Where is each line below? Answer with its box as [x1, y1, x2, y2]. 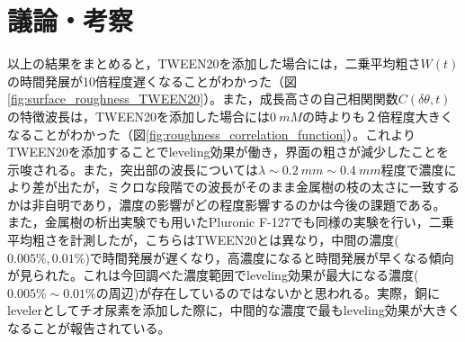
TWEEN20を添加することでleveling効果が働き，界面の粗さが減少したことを [7, 142, 450, 161]
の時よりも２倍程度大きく [302, 106, 453, 125]
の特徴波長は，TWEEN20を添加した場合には [7, 106, 271, 125]
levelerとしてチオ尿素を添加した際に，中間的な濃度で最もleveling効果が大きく [7, 301, 461, 319]
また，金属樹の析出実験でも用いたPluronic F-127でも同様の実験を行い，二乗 [7, 212, 454, 231]
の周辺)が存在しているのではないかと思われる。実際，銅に [95, 283, 441, 301]
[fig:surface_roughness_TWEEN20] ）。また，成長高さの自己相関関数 [7, 89, 398, 108]
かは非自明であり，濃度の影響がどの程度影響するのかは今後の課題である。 [7, 194, 446, 213]
